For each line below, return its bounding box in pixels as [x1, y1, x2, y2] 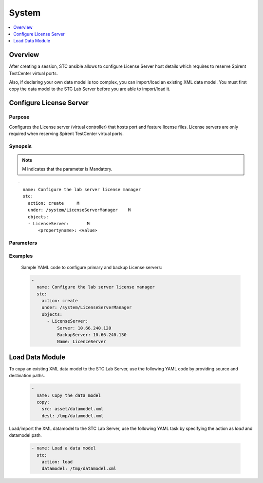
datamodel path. [9, 432, 42, 438]
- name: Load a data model [31, 445, 96, 451]
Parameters [9, 239, 38, 246]
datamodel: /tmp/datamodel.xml [41, 466, 116, 471]
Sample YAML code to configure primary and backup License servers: [21, 264, 163, 270]
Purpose [9, 114, 30, 120]
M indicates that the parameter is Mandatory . [22, 166, 113, 172]
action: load [41, 459, 73, 465]
